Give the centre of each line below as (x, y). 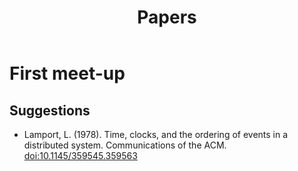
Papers (167, 17)
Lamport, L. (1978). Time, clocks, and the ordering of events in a (156, 134)
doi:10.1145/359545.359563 (80, 155)
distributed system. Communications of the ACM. (125, 145)
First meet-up (67, 73)
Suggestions (50, 110)
